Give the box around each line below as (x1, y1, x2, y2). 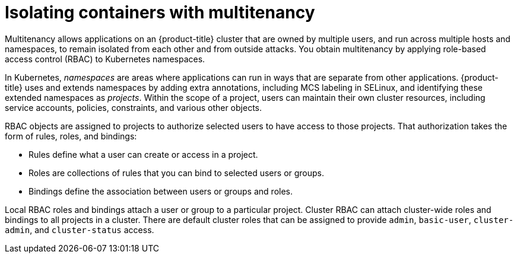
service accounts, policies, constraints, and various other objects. (5, 102, 262, 113)
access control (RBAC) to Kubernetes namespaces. (5, 53, 205, 64)
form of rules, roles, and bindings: (5, 130, 137, 141)
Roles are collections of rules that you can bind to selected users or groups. (28, 167, 325, 178)
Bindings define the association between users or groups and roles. (28, 186, 293, 196)
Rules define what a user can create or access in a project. (28, 149, 258, 160)
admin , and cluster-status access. (5, 224, 154, 235)
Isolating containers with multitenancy (5, 2, 315, 23)
